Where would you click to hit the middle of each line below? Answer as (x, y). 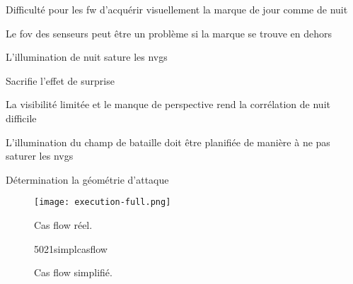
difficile (21, 118)
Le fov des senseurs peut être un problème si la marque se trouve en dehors (169, 33)
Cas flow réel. (63, 225)
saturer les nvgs (40, 156)
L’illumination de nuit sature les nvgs (87, 57)
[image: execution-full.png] (103, 202)
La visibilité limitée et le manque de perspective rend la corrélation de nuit (168, 104)
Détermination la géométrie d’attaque (87, 179)
